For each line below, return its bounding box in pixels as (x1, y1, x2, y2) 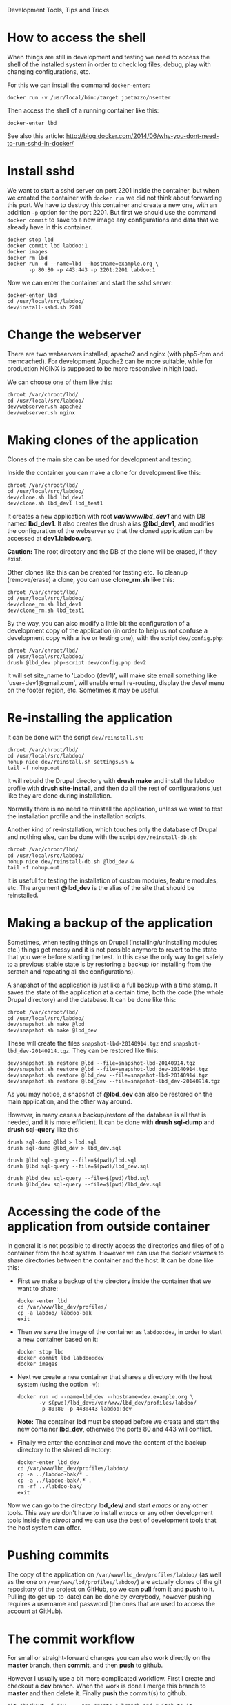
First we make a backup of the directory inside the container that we (17, 1277, 212, 1285)
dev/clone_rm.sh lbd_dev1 (7, 601, 81, 608)
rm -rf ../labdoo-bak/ (17, 1483, 83, 1490)
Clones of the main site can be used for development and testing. (7, 455, 193, 463)
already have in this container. (7, 222, 93, 231)
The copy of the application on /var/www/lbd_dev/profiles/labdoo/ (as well (7, 1570, 221, 1579)
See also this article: (7, 131, 65, 140)
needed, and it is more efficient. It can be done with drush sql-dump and (7, 1118, 215, 1126)
